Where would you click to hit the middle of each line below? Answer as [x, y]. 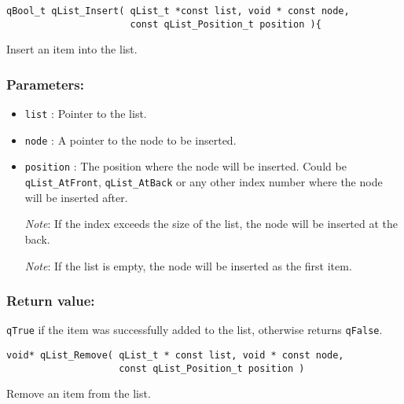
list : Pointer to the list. [86, 114]
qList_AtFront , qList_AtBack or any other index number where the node [204, 182]
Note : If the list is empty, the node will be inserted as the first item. [188, 265]
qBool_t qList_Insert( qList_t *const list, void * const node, [178, 11]
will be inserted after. [76, 197]
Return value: [51, 301]
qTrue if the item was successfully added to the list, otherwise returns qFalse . [195, 330]
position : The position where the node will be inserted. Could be [185, 166]
